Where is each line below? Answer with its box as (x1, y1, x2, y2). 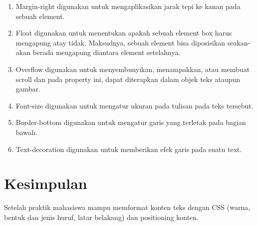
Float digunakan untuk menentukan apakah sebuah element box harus (15, 27, 232, 38)
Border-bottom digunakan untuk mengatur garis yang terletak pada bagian (15, 117, 246, 127)
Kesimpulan (4, 173, 87, 193)
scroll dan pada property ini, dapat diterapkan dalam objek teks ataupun (15, 73, 240, 84)
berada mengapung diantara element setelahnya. (32, 47, 181, 57)
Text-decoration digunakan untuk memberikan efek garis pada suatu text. (15, 143, 242, 154)
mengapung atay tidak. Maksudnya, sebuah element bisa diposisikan (15, 37, 226, 47)
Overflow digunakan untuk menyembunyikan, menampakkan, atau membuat (15, 63, 250, 74)
